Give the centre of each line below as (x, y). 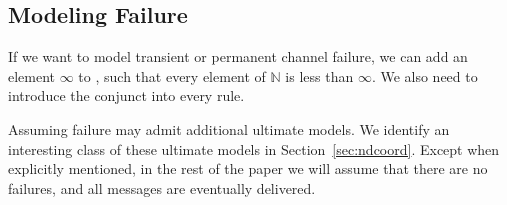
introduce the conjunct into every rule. (126, 95)
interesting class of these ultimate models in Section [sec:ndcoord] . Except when (254, 148)
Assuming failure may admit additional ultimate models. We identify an (229, 128)
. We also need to (424, 75)
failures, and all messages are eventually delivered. (162, 187)
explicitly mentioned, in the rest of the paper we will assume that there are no (248, 168)
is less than (319, 75)
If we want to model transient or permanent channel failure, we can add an (238, 56)
